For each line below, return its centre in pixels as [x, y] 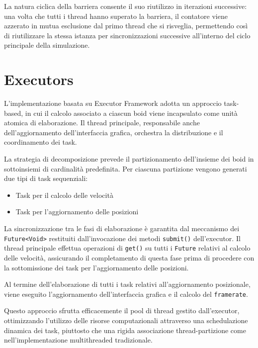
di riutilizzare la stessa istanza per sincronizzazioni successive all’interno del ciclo [127, 35]
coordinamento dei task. [41, 142]
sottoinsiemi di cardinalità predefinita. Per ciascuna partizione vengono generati [126, 168]
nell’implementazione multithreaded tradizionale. [78, 340]
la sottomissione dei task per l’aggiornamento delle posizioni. [96, 267]
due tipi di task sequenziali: [46, 178]
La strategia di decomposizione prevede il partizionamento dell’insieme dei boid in [129, 159]
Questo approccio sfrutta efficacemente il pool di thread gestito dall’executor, [122, 310]
